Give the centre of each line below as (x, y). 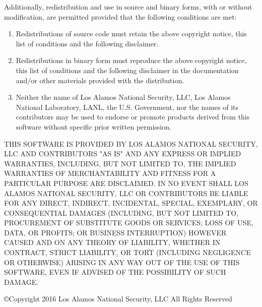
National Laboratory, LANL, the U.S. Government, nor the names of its (127, 107)
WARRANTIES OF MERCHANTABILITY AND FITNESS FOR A (110, 173)
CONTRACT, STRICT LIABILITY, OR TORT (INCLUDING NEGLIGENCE (127, 252)
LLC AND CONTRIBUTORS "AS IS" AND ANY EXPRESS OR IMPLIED (123, 154)
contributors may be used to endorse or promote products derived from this (133, 117)
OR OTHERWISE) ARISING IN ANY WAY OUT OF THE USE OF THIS (122, 262)
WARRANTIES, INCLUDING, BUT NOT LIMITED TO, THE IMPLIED (120, 163)
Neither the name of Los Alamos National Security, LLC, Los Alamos (123, 97)
